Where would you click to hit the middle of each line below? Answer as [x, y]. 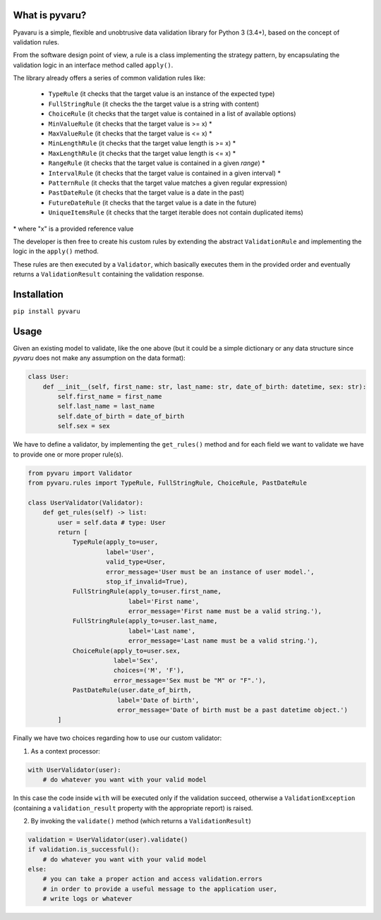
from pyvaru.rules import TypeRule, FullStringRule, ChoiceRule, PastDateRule [167, 483]
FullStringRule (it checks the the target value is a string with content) [154, 104]
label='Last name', [162, 631]
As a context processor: [65, 751]
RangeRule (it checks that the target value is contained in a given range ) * [157, 163]
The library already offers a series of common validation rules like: [109, 78]
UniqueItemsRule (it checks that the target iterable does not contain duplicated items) [176, 212]
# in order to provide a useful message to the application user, [160, 889]
